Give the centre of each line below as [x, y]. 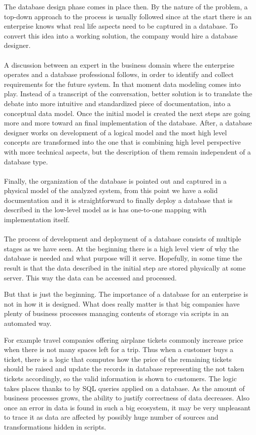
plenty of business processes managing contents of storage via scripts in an [116, 313]
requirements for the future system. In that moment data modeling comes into [122, 84]
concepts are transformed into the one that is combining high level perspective [122, 142]
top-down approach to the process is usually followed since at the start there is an [128, 16]
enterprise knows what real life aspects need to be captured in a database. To [121, 26]
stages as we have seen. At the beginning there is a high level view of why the [121, 248]
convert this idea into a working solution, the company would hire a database [121, 35]
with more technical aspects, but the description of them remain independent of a [128, 151]
